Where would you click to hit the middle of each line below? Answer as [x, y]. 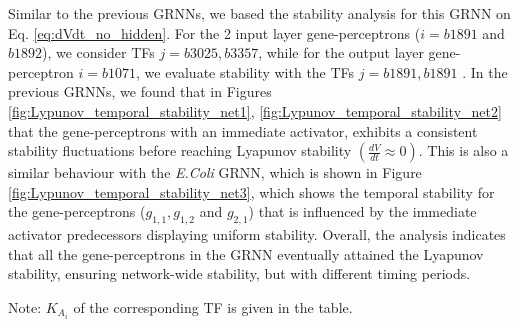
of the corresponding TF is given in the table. [213, 306]
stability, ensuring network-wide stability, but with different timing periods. [239, 273]
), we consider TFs [98, 52]
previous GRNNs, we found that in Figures [140, 91]
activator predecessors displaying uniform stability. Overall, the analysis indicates [257, 234]
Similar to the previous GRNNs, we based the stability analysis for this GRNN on [259, 13]
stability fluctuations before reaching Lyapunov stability [180, 150]
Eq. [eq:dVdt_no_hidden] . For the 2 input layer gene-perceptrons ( [214, 32]
